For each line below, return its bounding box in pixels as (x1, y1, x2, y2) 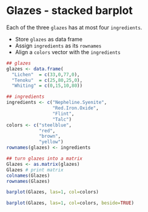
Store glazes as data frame (15, 35, 83, 43)
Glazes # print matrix (6, 166, 64, 173)
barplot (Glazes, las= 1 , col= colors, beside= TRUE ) (6, 200, 135, 207)
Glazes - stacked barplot (6, 4, 133, 18)
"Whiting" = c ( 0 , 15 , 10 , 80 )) (12, 83, 83, 89)
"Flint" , (52, 111, 75, 117)
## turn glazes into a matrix (6, 156, 83, 162)
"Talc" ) (52, 116, 72, 122)
